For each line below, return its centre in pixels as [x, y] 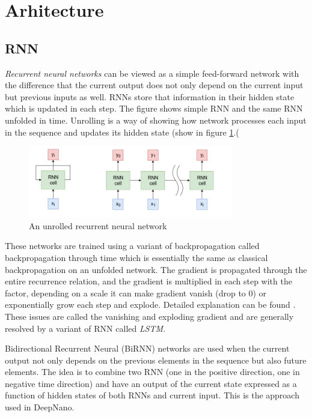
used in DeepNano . [40, 407]
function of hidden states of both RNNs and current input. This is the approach [152, 395]
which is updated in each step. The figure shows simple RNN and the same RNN [154, 108]
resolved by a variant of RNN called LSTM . [85, 328]
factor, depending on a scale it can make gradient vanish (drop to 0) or [136, 292]
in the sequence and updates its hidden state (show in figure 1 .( [122, 132]
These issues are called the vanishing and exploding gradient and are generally [149, 316]
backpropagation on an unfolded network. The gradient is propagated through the [156, 269]
